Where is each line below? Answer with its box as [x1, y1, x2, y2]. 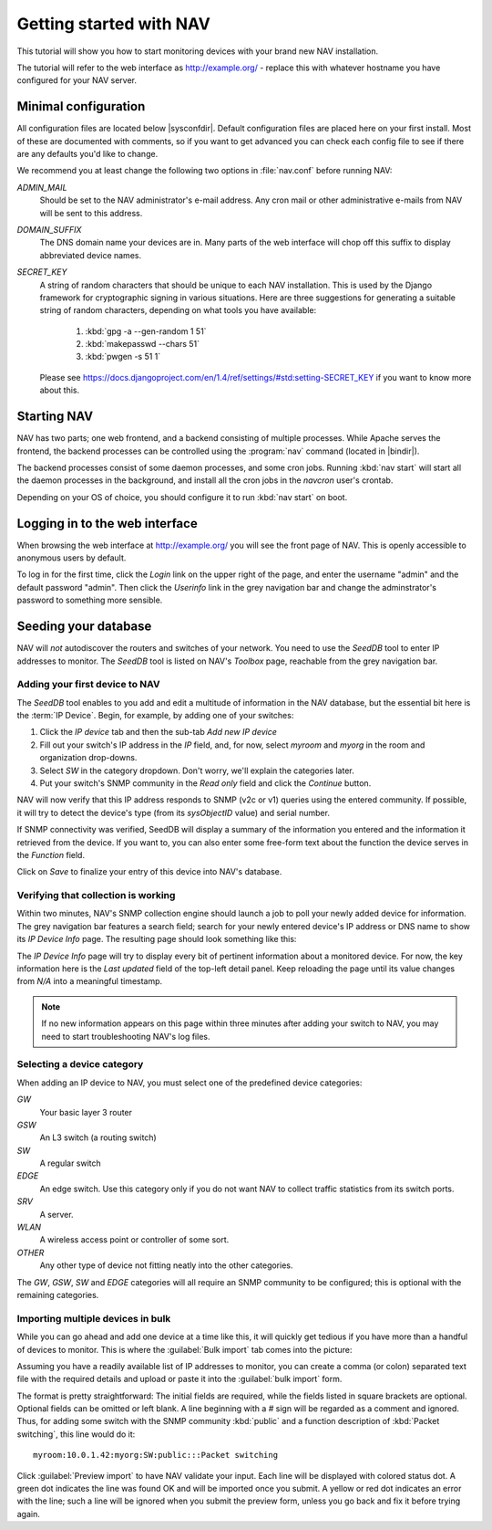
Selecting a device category [16, 1058, 144, 1071]
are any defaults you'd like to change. [16, 149, 159, 160]
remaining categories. [16, 1289, 99, 1300]
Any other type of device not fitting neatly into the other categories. [39, 1260, 293, 1271]
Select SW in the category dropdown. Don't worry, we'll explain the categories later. [39, 765, 354, 776]
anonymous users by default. [16, 552, 127, 563]
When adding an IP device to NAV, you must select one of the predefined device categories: [16, 1077, 363, 1088]
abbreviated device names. [39, 249, 141, 260]
